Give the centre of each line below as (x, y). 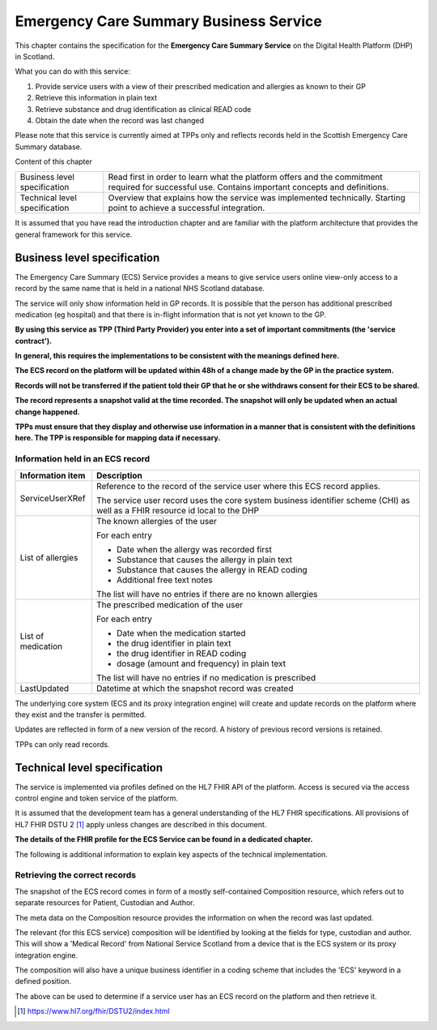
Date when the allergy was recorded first (194, 549)
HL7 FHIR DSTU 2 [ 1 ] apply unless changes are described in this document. (141, 824)
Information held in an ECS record (83, 459)
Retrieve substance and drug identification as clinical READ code (143, 109)
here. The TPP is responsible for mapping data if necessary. (118, 438)
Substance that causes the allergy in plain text (204, 560)
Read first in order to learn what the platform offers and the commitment (246, 177)
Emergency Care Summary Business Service (169, 21)
